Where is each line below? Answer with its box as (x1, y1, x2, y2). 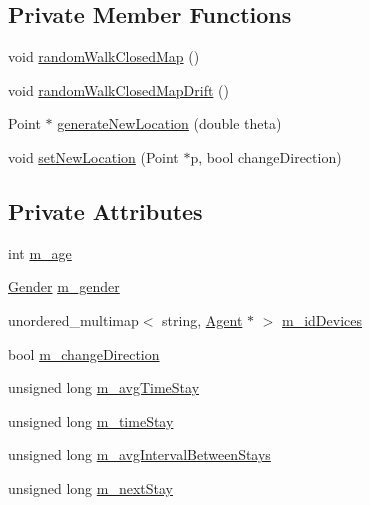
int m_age (8, 242, 72, 263)
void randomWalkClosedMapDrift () (8, 79, 229, 100)
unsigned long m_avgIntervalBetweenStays (8, 444, 271, 465)
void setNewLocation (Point (8, 146, 179, 167)
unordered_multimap (8, 309, 139, 330)
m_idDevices (282, 309, 362, 330)
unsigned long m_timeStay (8, 410, 174, 431)
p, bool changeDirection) (190, 146, 342, 167)
